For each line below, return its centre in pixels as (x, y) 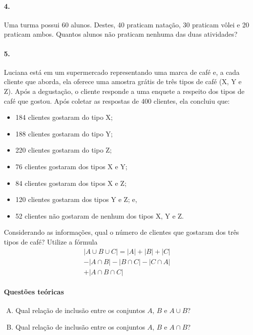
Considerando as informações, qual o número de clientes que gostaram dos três (122, 232)
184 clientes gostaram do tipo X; (64, 117)
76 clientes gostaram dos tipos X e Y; (71, 166)
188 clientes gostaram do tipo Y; (64, 133)
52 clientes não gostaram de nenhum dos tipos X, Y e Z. (100, 215)
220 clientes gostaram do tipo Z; (63, 150)
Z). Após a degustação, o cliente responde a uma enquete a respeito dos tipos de (124, 91)
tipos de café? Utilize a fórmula (51, 241)
